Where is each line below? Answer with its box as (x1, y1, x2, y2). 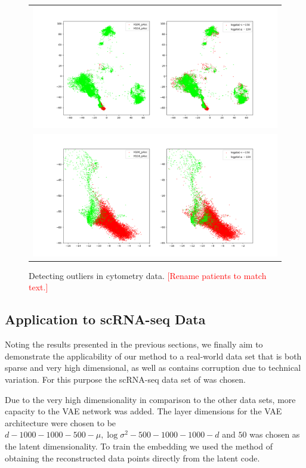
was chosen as (249, 428, 300, 441)
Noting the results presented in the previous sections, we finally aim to (5, 338, 263, 351)
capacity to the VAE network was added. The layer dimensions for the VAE (5, 405, 282, 417)
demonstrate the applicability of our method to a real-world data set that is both (5, 349, 302, 362)
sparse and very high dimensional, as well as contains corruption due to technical (5, 361, 301, 374)
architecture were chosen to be (5, 416, 116, 429)
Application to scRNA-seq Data (5, 310, 206, 328)
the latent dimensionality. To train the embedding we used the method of (5, 440, 273, 452)
